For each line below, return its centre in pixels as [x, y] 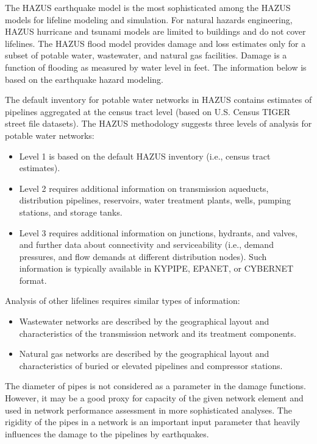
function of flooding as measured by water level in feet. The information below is [156, 67]
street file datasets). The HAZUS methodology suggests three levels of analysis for [158, 123]
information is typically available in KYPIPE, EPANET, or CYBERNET [156, 268]
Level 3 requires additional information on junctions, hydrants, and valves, [158, 232]
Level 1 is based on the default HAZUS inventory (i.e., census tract [145, 156]
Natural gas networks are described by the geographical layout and [144, 354]
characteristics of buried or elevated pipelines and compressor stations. [151, 365]
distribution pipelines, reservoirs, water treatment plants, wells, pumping [155, 200]
